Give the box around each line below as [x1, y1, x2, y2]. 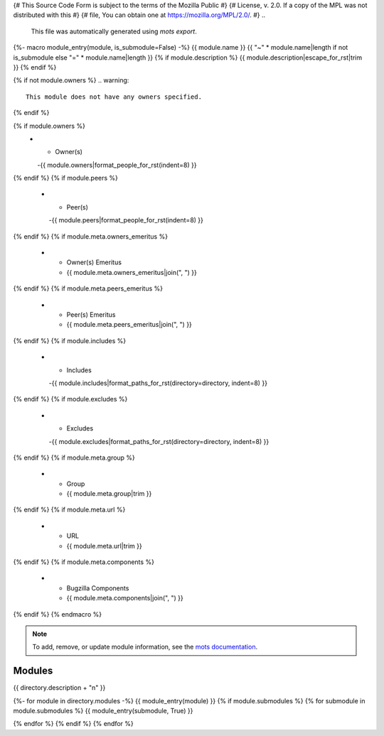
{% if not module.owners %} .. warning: [13, 76, 129, 85]
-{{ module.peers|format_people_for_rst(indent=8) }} [48, 216, 204, 224]
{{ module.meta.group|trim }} [66, 489, 152, 498]
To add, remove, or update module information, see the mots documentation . [32, 643, 258, 651]
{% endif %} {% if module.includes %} [13, 336, 127, 345]
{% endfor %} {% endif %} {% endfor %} [13, 720, 134, 728]
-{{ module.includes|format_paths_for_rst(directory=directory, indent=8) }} [48, 379, 268, 387]
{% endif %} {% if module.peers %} [13, 174, 119, 183]
